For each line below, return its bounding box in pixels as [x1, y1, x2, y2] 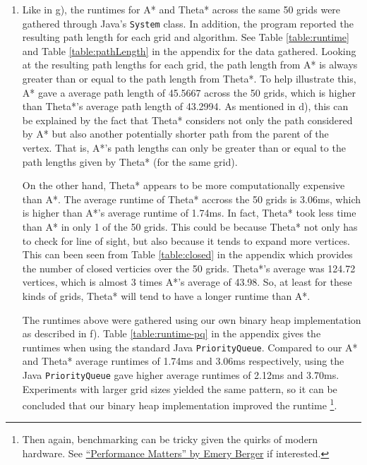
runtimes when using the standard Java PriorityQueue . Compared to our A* [22, 339, 358, 354]
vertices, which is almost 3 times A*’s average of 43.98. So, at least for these [22, 274, 352, 289]
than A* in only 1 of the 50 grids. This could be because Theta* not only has [22, 219, 358, 234]
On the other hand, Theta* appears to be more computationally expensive [22, 178, 345, 193]
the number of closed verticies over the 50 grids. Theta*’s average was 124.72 [22, 260, 356, 275]
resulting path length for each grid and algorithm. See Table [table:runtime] [22, 30, 349, 44]
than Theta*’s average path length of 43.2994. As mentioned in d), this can [22, 99, 349, 114]
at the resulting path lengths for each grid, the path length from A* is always [22, 57, 358, 72]
